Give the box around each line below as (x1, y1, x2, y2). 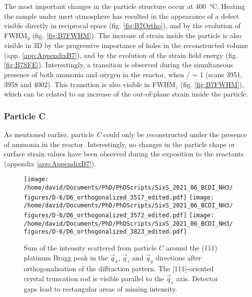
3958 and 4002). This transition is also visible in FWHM (4, 79, 176, 89)
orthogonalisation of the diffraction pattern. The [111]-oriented (24, 263, 214, 274)
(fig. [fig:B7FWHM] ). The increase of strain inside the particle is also (32, 30, 242, 40)
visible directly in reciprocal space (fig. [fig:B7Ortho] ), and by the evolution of (4, 20, 241, 31)
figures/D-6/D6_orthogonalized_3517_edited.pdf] (24, 194, 187, 201)
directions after (155, 252, 202, 262)
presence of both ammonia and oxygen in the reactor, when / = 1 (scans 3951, (4, 69, 243, 80)
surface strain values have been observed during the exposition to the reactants (4, 148, 244, 159)
